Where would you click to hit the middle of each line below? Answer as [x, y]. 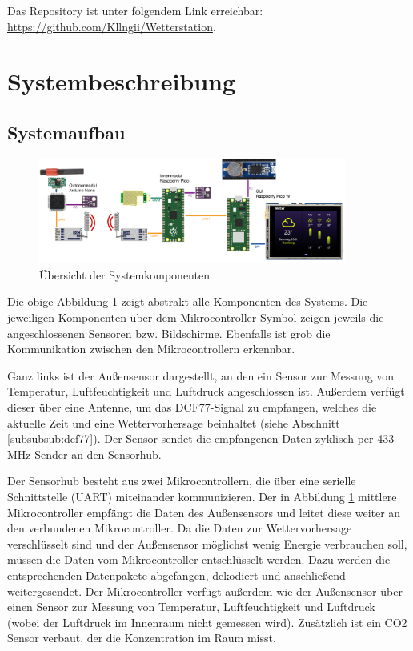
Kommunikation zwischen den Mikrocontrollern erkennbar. [151, 349]
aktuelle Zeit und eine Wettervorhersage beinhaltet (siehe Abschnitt [174, 422]
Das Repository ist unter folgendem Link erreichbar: [135, 10]
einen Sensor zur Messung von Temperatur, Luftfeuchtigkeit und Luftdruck [191, 607]
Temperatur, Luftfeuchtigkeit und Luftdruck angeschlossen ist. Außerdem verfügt [206, 391]
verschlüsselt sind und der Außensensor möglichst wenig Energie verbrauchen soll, [207, 543]
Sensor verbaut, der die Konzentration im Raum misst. [142, 638]
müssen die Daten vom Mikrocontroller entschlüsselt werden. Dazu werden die [199, 559]
